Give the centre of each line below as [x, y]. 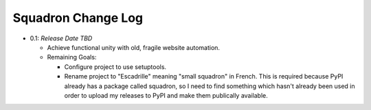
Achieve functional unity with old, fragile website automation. [133, 47]
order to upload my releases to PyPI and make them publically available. [166, 95]
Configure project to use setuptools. [115, 67]
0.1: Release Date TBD [61, 38]
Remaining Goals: [72, 57]
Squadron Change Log [78, 18]
